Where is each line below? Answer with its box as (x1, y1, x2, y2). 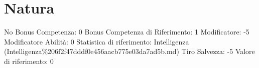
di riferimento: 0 (4, 55, 54, 66)
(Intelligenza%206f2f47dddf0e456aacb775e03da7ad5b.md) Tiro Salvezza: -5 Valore (4, 46, 255, 56)
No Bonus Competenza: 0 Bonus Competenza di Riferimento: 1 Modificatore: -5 (4, 26, 249, 37)
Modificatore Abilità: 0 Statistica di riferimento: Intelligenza (4, 36, 189, 46)
